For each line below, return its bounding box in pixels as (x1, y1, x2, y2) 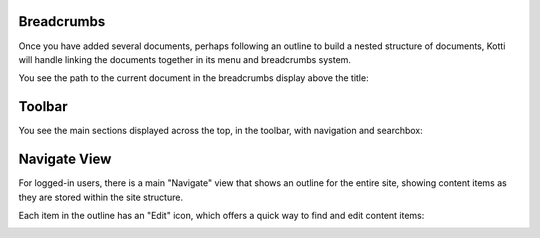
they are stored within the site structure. (18, 191, 184, 203)
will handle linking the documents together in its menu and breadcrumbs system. (18, 53, 352, 65)
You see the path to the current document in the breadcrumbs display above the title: (18, 72, 369, 84)
